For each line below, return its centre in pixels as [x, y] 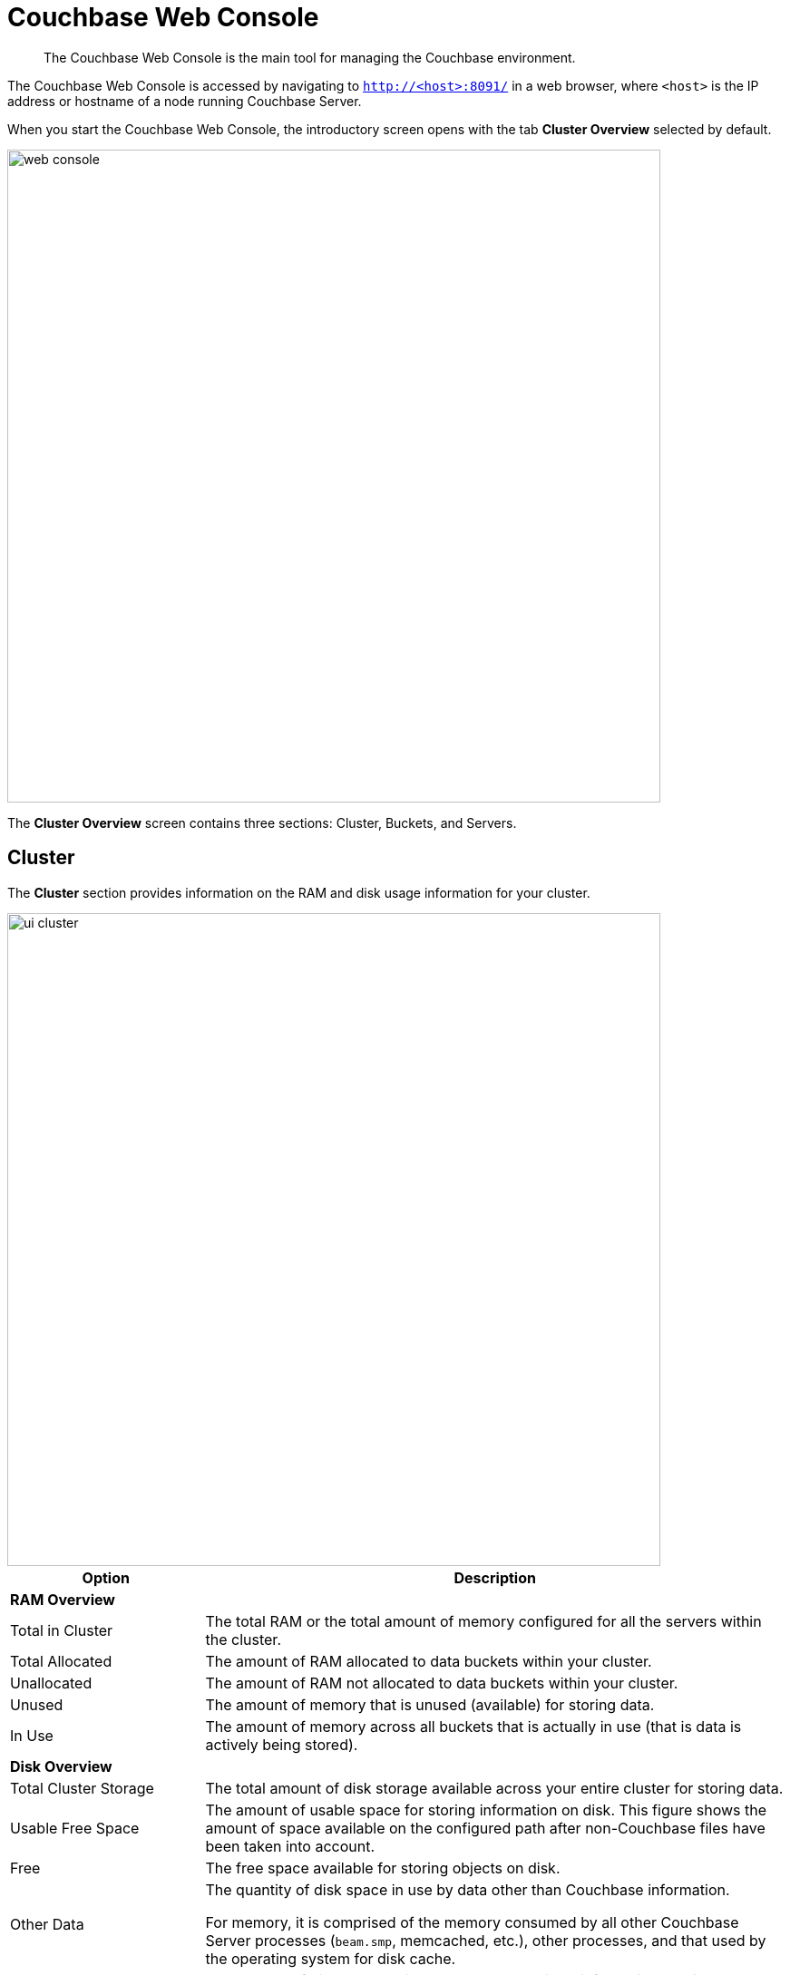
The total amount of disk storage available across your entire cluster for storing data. [494, 1788]
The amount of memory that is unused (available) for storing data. [430, 1704]
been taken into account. [290, 1846]
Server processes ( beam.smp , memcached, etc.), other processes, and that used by [486, 1940]
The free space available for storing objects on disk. [383, 1868]
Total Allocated [61, 1661]
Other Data [47, 1924]
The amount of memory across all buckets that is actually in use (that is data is [473, 1726]
